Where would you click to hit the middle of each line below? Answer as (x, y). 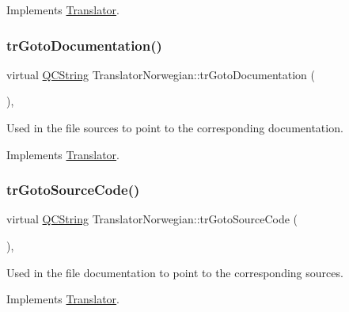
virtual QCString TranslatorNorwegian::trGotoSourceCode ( (152, 219)
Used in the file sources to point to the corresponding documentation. (175, 127)
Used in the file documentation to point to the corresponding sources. (175, 272)
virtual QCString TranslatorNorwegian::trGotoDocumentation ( (161, 74)
